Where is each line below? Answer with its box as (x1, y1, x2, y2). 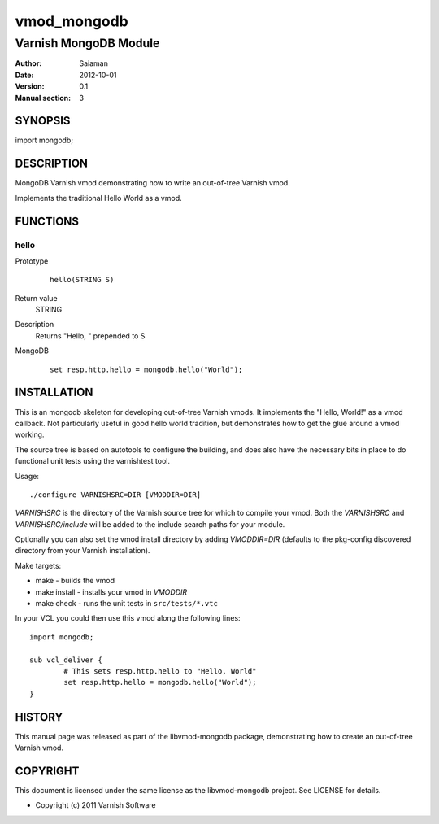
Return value (15, 293, 59, 303)
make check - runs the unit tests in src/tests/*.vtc (35, 599, 219, 608)
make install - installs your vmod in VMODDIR (35, 586, 188, 597)
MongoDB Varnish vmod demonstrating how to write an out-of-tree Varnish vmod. (15, 178, 290, 188)
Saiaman (79, 59, 109, 68)
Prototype (15, 256, 49, 266)
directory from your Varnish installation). (15, 546, 150, 556)
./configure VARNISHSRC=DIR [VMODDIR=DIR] (29, 490, 202, 499)
